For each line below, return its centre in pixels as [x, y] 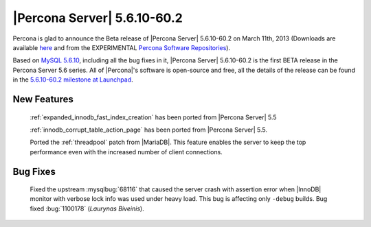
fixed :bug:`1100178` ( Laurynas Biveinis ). [87, 208]
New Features [43, 99]
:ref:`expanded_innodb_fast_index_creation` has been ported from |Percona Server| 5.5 [154, 117]
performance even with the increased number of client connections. [126, 152]
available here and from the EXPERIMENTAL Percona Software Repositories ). [121, 47]
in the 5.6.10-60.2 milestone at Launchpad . [73, 80]
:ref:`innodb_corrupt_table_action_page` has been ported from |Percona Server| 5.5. [149, 130]
